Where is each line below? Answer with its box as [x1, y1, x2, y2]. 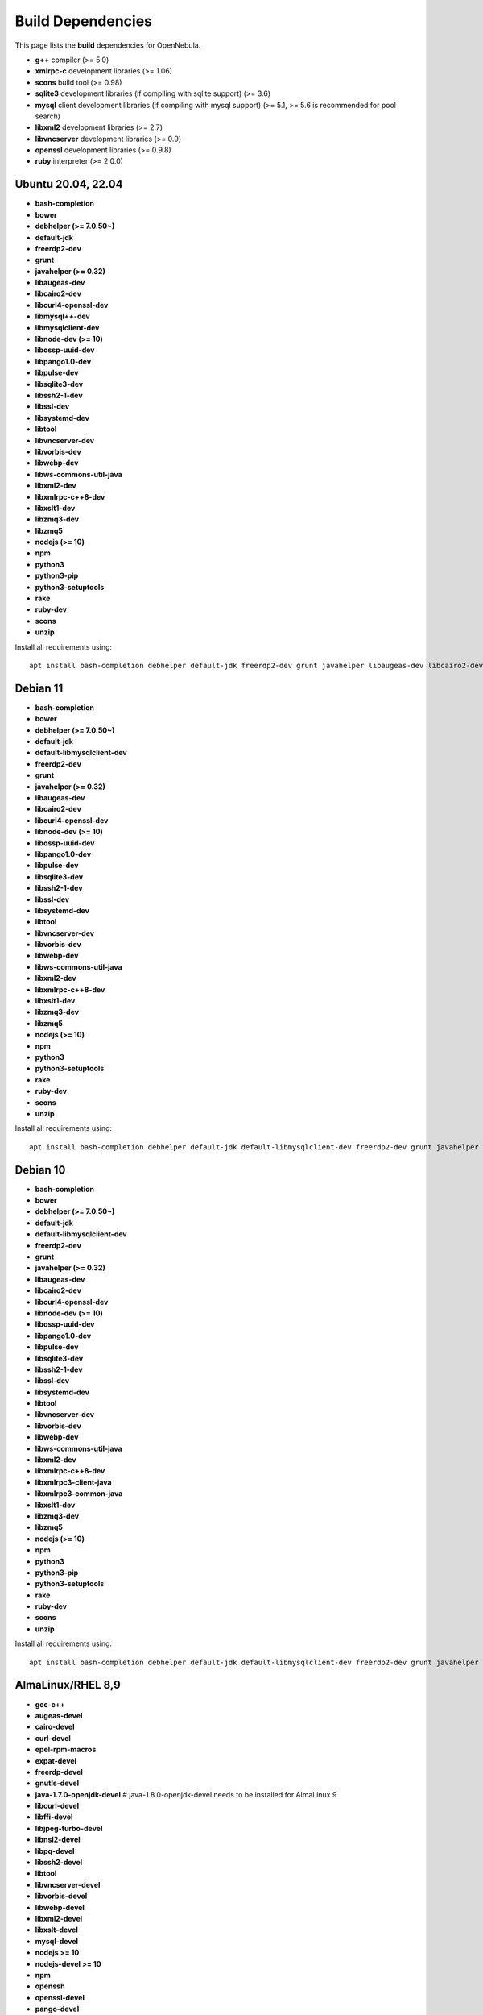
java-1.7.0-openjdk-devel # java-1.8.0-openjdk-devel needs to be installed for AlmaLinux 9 [35, 1789, 337, 1799]
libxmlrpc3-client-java [35, 1477, 112, 1487]
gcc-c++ [35, 1699, 66, 1709]
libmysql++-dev [35, 311, 90, 322]
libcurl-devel [35, 1801, 80, 1811]
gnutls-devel [35, 1778, 80, 1789]
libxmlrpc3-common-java [35, 1489, 123, 1498]
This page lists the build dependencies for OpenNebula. [14, 40, 201, 50]
